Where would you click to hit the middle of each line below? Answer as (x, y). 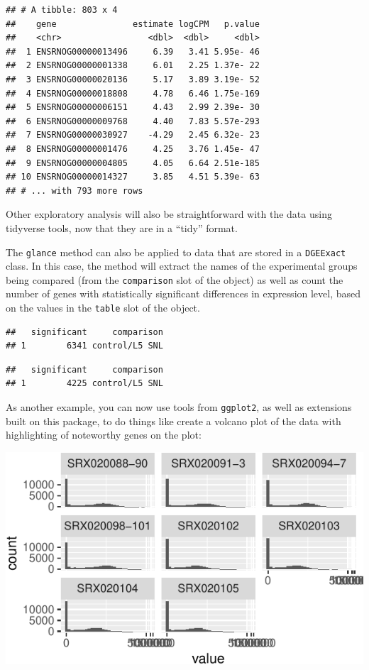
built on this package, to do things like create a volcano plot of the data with (174, 421)
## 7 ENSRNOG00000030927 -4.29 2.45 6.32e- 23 (133, 135)
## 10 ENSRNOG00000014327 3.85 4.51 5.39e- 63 (133, 177)
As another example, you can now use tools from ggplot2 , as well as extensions (179, 407)
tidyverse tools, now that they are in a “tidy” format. (122, 227)
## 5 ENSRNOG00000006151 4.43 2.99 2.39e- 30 (133, 108)
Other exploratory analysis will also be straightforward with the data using (169, 214)
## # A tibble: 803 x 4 (62, 10)
